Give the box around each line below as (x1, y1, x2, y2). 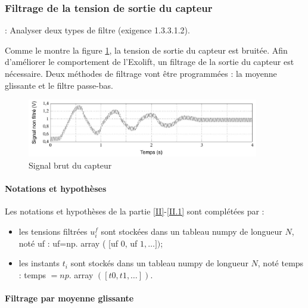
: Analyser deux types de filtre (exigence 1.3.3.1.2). (5, 24, 190, 36)
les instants (18, 257, 60, 269)
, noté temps (257, 257, 304, 269)
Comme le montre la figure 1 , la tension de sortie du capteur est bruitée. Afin (5, 43, 288, 56)
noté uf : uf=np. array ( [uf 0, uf (18, 237, 138, 249)
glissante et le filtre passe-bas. (5, 79, 113, 91)
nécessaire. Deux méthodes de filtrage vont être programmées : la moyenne (5, 67, 277, 79)
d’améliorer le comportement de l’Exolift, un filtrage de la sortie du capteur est (5, 55, 294, 68)
